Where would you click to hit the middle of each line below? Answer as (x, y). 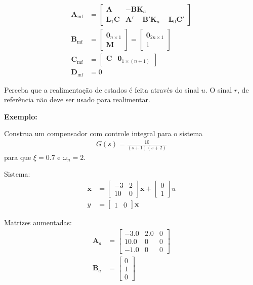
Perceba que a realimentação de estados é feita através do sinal (102, 89)
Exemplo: (21, 116)
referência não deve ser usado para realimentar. (77, 99)
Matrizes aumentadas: (38, 222)
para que (18, 157)
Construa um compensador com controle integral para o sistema (103, 133)
